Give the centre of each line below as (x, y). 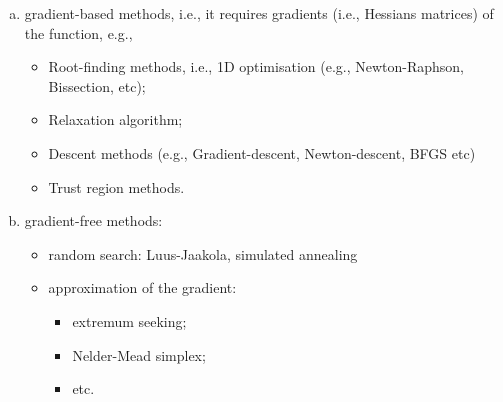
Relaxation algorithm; (115, 119)
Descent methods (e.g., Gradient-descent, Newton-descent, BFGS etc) (262, 152)
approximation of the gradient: (142, 287)
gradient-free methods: (93, 220)
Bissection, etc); (97, 85)
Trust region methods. (116, 186)
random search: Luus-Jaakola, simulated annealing (203, 253)
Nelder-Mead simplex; (139, 354)
